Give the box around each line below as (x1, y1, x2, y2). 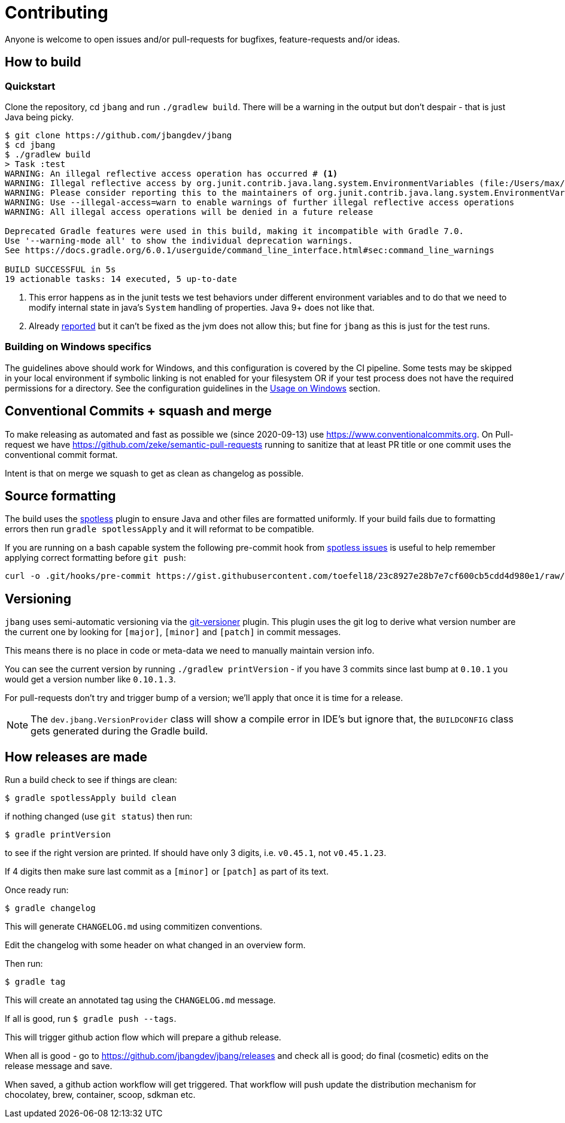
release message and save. (5, 1061, 113, 1072)
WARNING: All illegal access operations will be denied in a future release (5, 207, 373, 217)
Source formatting (5, 488, 116, 503)
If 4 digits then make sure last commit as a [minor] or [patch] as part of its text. (5, 866, 329, 877)
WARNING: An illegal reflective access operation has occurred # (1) (5, 168, 338, 178)
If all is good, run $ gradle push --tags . (5, 1013, 177, 1024)
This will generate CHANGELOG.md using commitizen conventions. (5, 921, 263, 932)
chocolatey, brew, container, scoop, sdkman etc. (5, 1089, 196, 1100)
